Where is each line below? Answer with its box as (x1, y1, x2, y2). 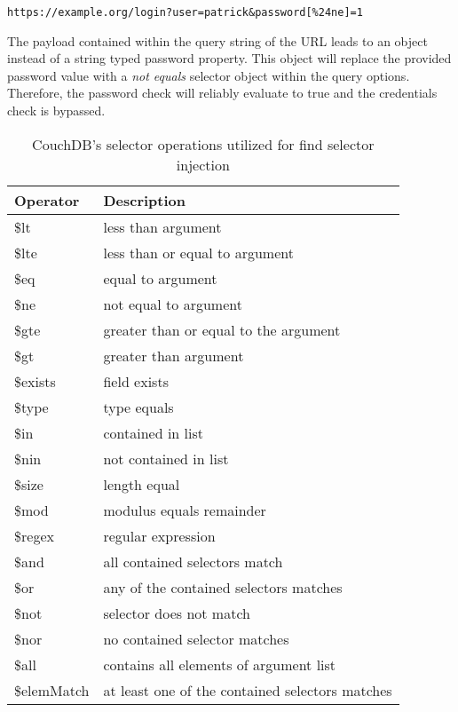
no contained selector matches (103, 628, 289, 649)
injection (176, 154, 230, 175)
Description (103, 189, 186, 210)
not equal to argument (103, 293, 242, 314)
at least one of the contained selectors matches (103, 679, 392, 700)
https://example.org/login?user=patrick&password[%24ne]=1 (7, 6, 363, 19)
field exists (103, 370, 169, 392)
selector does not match (103, 602, 250, 623)
